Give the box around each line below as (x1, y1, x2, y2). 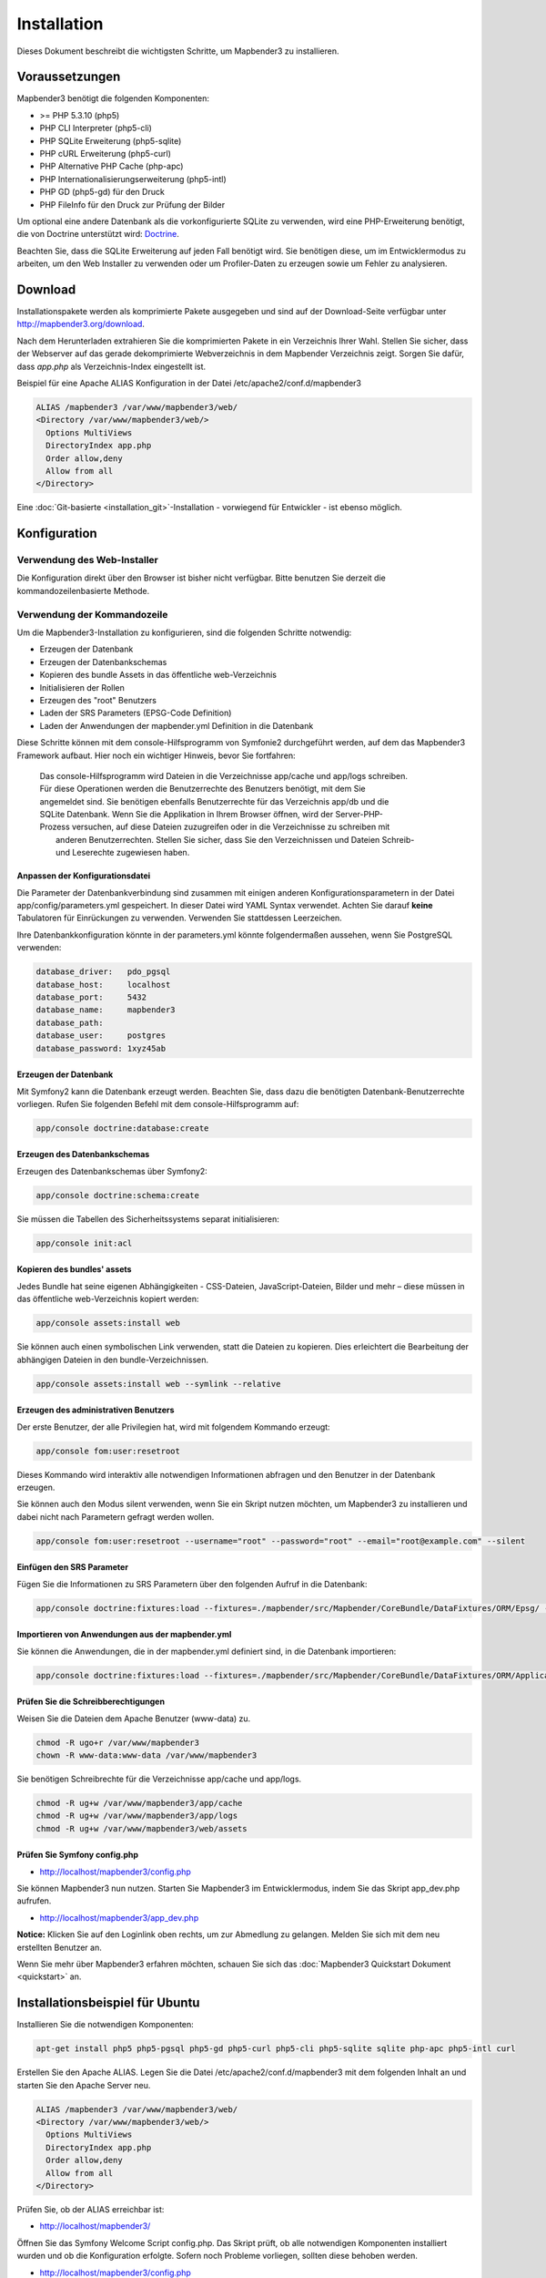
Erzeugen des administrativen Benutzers (16, 1404, 175, 1416)
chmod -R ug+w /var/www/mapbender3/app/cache (35, 1798, 243, 1808)
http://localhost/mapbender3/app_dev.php (39, 1912, 199, 1923)
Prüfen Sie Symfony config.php (16, 1850, 139, 1861)
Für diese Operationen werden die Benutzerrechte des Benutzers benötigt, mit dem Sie (39, 784, 366, 795)
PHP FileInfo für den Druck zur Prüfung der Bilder (39, 199, 226, 210)
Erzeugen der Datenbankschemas (39, 656, 167, 667)
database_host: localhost (35, 980, 171, 990)
